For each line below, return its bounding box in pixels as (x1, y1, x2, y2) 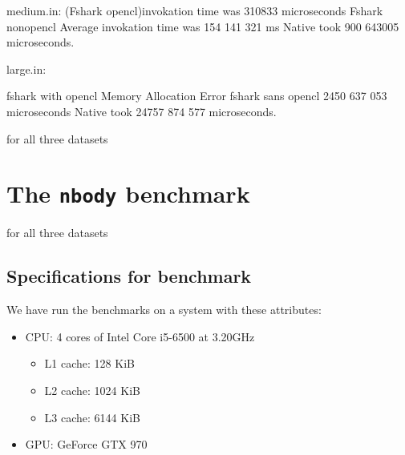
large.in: (6, 60, 47, 77)
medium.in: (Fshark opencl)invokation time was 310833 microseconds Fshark (6, 2, 383, 18)
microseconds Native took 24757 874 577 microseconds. (6, 103, 277, 119)
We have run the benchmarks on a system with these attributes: (6, 301, 322, 318)
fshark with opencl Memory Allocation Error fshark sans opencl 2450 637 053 (6, 87, 387, 104)
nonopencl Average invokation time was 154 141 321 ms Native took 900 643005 (6, 18, 399, 34)
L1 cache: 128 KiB (44, 355, 135, 372)
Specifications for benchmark (6, 264, 252, 288)
